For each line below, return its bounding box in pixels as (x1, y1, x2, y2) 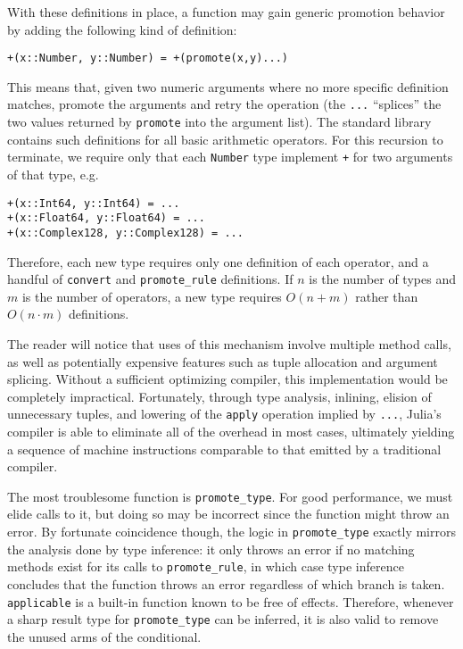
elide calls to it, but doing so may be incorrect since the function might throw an (7, 504, 450, 523)
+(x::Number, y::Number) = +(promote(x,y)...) (7, 52, 288, 65)
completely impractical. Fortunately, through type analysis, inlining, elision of (7, 387, 432, 405)
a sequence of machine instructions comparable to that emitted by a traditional (7, 439, 442, 458)
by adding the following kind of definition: (7, 20, 237, 38)
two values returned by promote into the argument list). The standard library (7, 112, 432, 131)
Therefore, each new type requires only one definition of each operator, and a (7, 252, 429, 270)
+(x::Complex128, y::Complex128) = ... (7, 226, 244, 239)
